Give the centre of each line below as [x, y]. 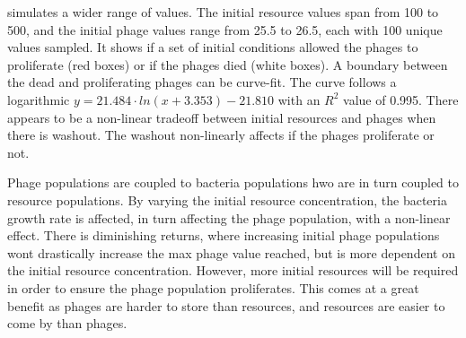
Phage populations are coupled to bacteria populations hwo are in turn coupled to [233, 182]
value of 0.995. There [401, 99]
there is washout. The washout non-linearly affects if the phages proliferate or [221, 135]
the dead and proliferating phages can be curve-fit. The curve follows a [202, 82]
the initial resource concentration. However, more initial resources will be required [233, 270]
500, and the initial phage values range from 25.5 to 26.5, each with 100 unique [225, 29]
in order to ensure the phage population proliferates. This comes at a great [213, 287]
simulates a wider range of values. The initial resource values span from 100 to [223, 12]
